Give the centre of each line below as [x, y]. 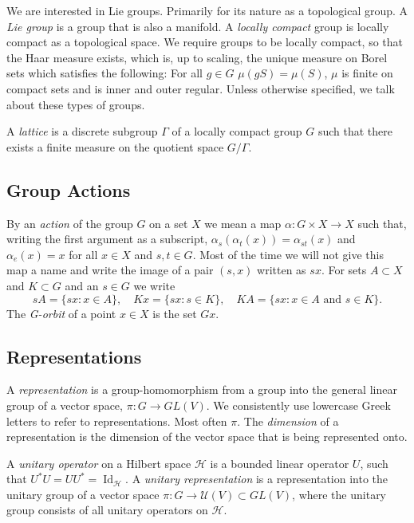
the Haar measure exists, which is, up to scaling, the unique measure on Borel [197, 57]
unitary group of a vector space [83, 494]
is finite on [367, 73]
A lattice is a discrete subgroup [82, 131]
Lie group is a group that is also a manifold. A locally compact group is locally [198, 26]
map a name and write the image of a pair [110, 270]
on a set [169, 223]
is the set [175, 313]
